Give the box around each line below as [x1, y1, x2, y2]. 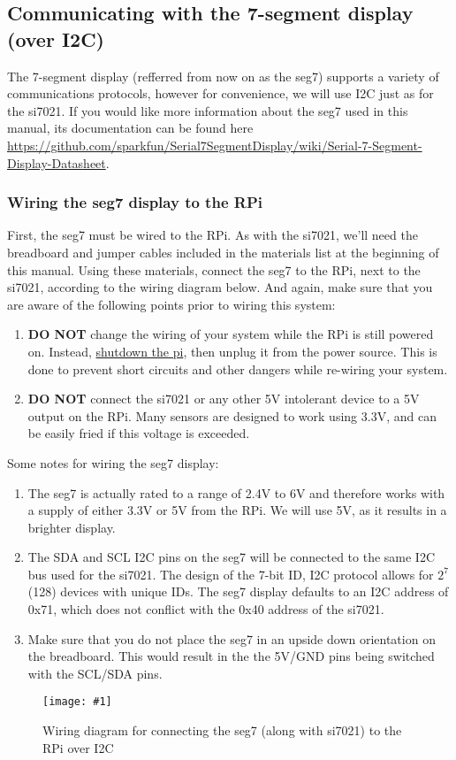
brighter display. [27, 518, 116, 536]
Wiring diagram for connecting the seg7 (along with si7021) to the [42, 721, 402, 740]
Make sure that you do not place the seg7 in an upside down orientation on [27, 629, 436, 648]
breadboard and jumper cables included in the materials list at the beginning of [7, 242, 439, 261]
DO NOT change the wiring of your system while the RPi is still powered [27, 325, 434, 343]
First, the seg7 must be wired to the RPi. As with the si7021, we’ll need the [7, 226, 418, 244]
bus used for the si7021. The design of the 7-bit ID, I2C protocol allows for [27, 564, 434, 583]
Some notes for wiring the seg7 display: [7, 453, 219, 472]
